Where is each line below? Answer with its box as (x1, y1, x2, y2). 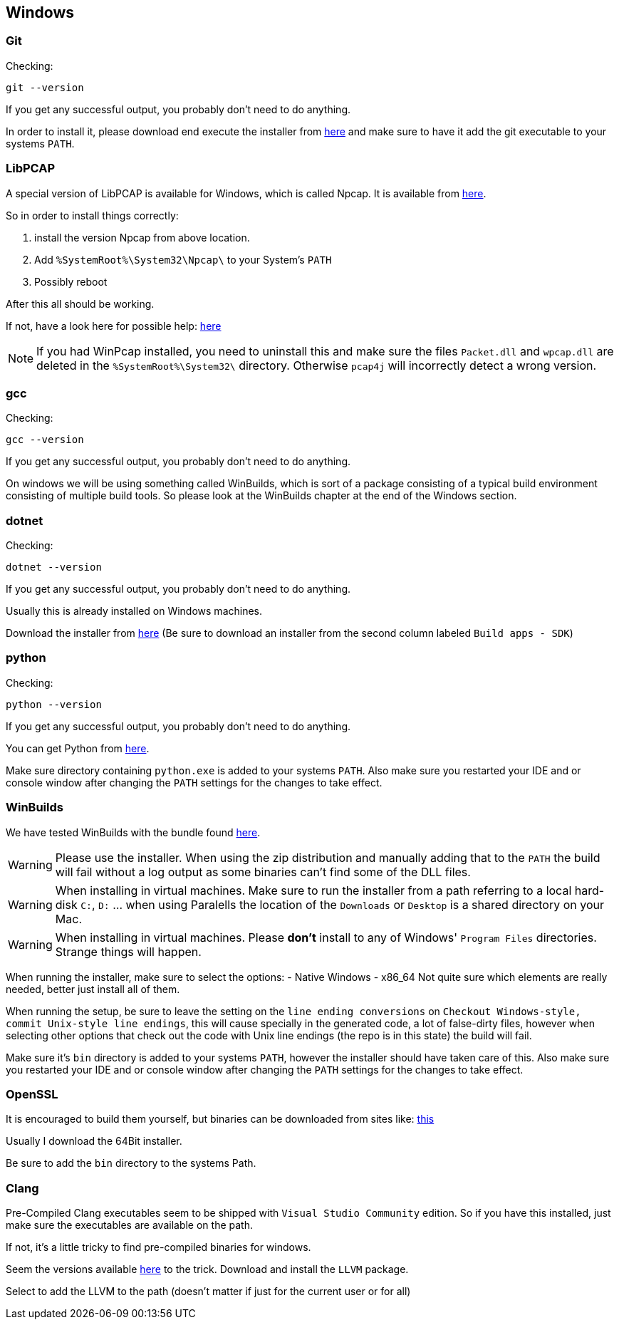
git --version (6, 81, 84, 93)
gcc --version (6, 434, 84, 446)
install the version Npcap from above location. (34, 231, 250, 244)
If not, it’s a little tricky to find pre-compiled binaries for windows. (6, 1241, 311, 1254)
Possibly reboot (34, 275, 108, 288)
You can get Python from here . (6, 742, 150, 754)
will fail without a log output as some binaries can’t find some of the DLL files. (55, 864, 471, 879)
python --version (6, 698, 102, 710)
